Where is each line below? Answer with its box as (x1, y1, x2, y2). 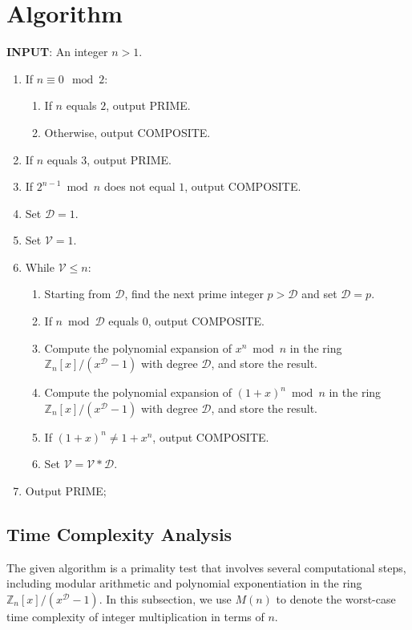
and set (301, 285, 337, 302)
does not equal (103, 178, 176, 195)
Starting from (44, 285, 111, 302)
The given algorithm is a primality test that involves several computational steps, (6, 559, 406, 575)
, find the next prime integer (124, 285, 264, 302)
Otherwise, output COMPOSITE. (44, 123, 211, 140)
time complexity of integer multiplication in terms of (6, 608, 265, 625)
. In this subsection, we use (99, 591, 232, 608)
